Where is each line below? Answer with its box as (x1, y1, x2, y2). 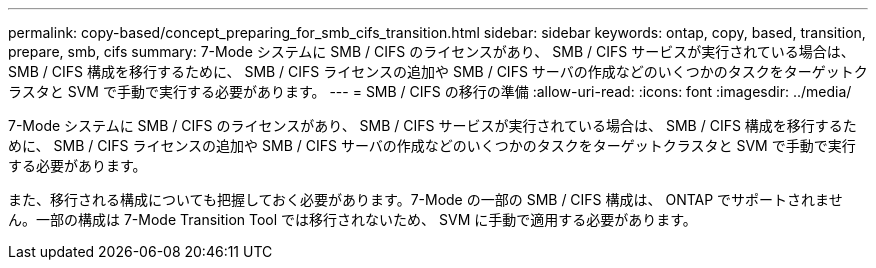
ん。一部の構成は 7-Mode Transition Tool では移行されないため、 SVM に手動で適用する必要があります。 (8, 211, 697, 228)
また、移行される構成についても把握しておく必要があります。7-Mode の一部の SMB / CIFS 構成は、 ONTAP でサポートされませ (8, 191, 843, 208)
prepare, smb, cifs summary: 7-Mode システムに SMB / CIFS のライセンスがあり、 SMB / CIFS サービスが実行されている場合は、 (8, 43, 855, 60)
